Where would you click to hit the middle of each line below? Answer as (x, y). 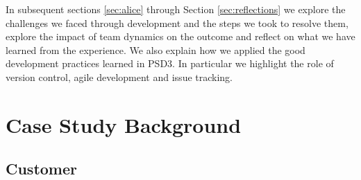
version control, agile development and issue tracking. (119, 76)
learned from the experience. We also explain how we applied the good (156, 49)
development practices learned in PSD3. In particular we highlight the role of (170, 63)
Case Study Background (124, 124)
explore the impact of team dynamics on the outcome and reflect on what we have (180, 36)
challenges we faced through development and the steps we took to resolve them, (177, 22)
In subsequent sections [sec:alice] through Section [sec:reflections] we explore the (176, 9)
